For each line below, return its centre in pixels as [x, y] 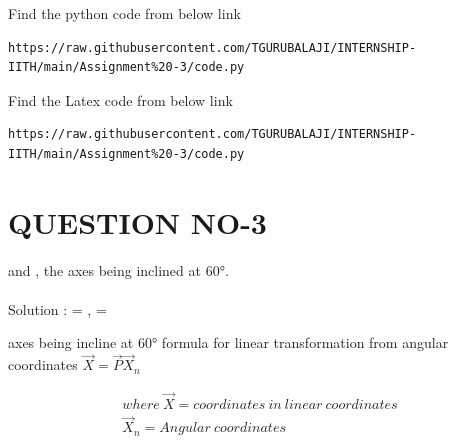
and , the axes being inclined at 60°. [118, 269]
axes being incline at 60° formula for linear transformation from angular [228, 342]
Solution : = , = [57, 308]
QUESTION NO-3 [137, 221]
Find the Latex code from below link [120, 99]
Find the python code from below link [124, 13]
